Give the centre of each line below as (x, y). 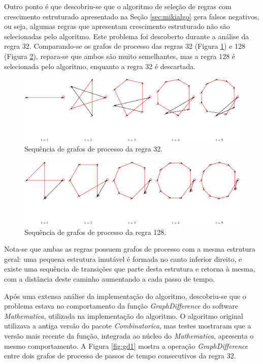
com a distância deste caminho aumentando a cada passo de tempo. (109, 278)
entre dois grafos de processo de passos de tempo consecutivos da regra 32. (120, 356)
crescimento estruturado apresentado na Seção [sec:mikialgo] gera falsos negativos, (132, 16)
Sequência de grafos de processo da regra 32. (94, 149)
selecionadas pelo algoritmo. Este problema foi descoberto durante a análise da (127, 36)
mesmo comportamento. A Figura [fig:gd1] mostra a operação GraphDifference (126, 345)
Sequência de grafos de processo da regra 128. (95, 232)
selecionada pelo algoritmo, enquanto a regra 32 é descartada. (100, 66)
